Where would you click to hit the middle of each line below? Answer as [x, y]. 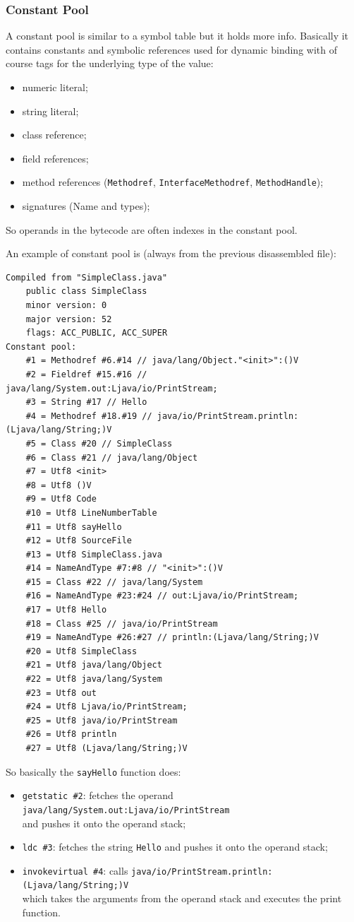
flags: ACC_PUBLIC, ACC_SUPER [97, 333]
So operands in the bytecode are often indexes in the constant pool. [152, 229]
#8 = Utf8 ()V [59, 485]
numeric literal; [55, 87]
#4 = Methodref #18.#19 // [89, 416]
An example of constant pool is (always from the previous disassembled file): [171, 253]
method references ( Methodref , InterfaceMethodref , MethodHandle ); [173, 182]
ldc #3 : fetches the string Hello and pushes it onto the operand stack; [175, 847]
